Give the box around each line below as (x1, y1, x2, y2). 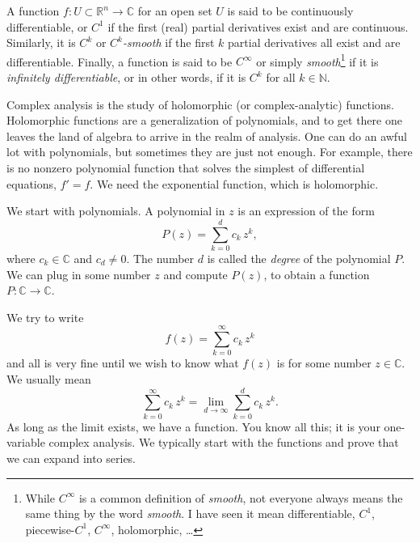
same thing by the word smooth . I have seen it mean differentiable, (25, 505, 355, 522)
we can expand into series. (6, 449, 136, 466)
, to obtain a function (263, 265, 370, 282)
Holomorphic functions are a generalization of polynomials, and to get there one (6, 112, 402, 129)
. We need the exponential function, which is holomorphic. (90, 175, 379, 192)
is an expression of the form (237, 202, 375, 219)
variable (6, 434, 45, 451)
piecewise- (25, 520, 75, 537)
